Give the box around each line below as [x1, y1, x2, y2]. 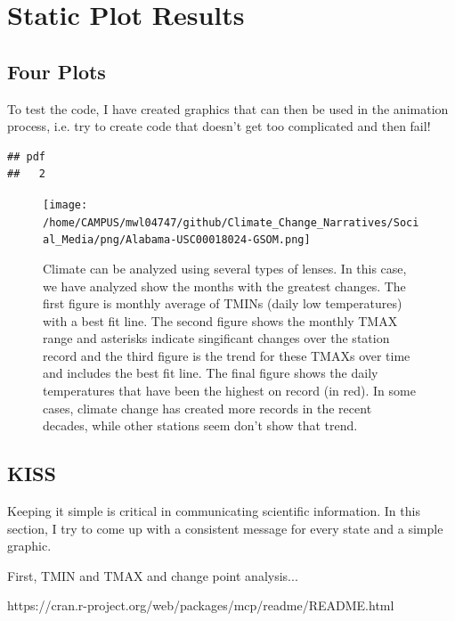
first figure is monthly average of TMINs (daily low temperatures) [43, 294, 402, 313]
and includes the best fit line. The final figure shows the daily [43, 364, 378, 382]
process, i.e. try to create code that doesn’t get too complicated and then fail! [7, 117, 431, 135]
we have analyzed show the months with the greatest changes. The [43, 276, 406, 295]
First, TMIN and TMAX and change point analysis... [7, 566, 298, 584]
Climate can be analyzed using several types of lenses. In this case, [43, 258, 407, 277]
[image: [43, 198, 88, 211]
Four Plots [7, 57, 106, 85]
